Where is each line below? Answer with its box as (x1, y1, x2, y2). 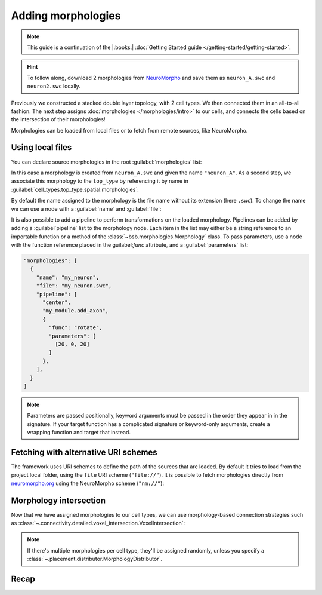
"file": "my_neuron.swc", (36, 283, 112, 289)
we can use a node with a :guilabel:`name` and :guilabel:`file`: (11, 205, 162, 212)
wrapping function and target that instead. (27, 429, 131, 436)
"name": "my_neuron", (36, 274, 100, 281)
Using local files (11, 142, 72, 152)
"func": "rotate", (48, 324, 103, 331)
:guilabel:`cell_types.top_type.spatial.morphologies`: (11, 186, 140, 193)
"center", (42, 299, 72, 306)
